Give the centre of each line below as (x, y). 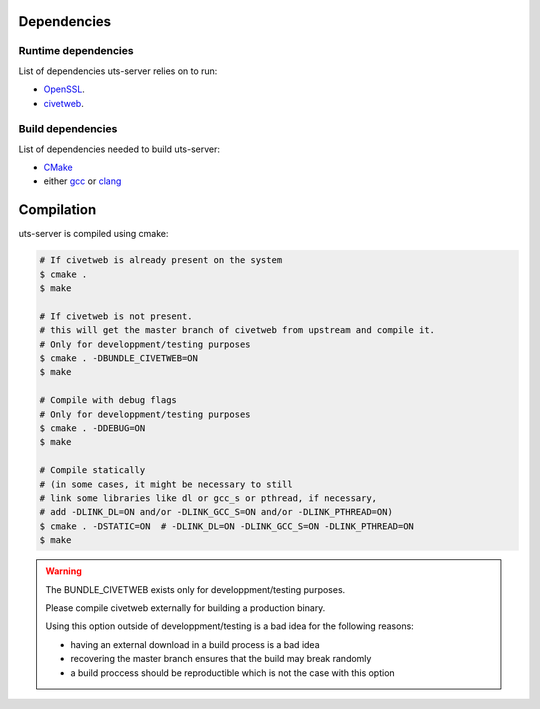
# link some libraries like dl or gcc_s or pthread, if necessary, (208, 498)
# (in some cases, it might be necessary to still (166, 484)
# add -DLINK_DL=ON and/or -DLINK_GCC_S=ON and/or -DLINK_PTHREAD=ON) (216, 512)
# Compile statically (92, 470)
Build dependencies (68, 129)
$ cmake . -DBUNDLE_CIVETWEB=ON (119, 358)
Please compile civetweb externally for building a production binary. (185, 607)
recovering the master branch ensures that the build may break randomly (221, 659)
